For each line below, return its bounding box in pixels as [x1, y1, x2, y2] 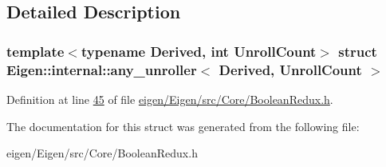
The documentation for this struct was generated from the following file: [6, 117, 360, 134]
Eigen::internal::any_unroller [6, 59, 197, 79]
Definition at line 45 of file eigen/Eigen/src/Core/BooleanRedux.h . [6, 90, 333, 107]
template [6, 41, 65, 61]
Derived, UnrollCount [219, 59, 362, 79]
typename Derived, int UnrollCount [81, 41, 317, 61]
